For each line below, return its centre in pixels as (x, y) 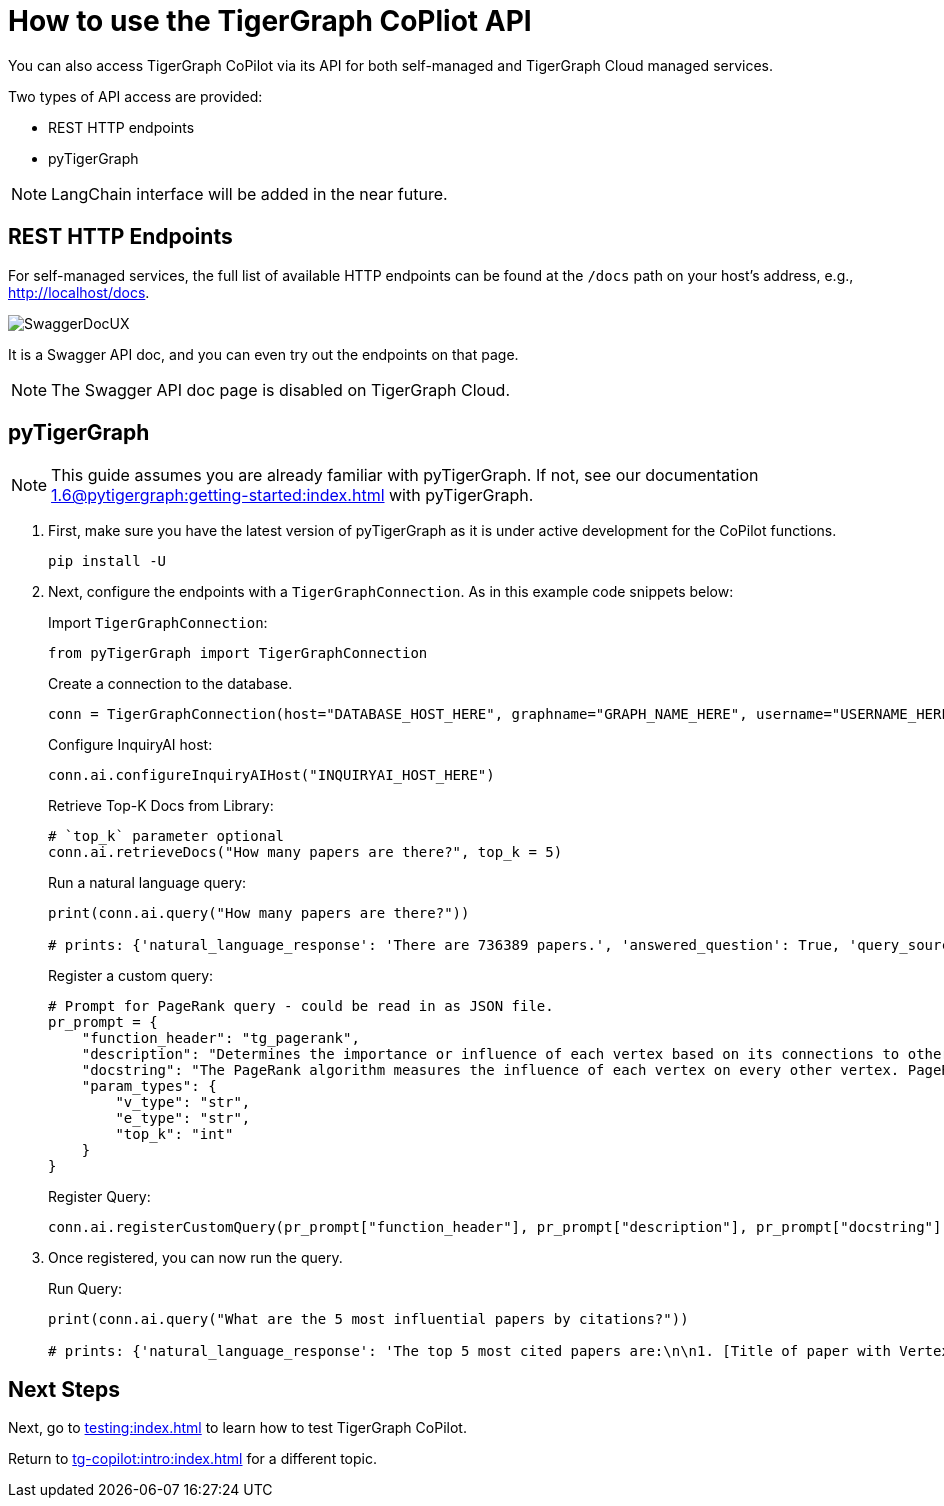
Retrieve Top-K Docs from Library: (161, 806)
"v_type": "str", (183, 1102)
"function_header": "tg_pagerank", (220, 1038)
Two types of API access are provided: (135, 96)
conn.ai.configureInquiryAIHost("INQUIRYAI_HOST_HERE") (271, 775)
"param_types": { (149, 1086)
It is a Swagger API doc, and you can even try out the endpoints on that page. (263, 354)
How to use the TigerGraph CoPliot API (270, 21)
